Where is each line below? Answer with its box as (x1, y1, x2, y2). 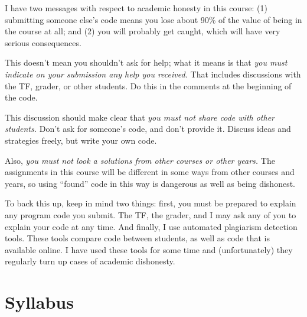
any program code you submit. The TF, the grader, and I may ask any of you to (5, 208, 296, 221)
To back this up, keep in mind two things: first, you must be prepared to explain (5, 197, 296, 209)
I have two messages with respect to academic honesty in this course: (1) (5, 2, 268, 14)
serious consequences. (5, 36, 81, 48)
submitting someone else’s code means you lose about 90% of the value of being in (5, 13, 302, 25)
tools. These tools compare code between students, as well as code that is (5, 232, 270, 244)
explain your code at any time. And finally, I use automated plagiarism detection (5, 220, 298, 232)
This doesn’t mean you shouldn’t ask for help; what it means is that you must (5, 56, 288, 69)
